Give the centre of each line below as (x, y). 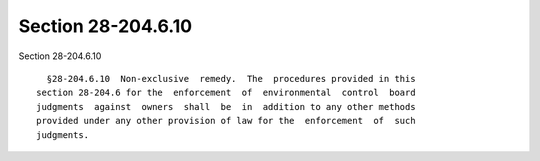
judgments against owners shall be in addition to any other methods (226, 106)
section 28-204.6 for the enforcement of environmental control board (226, 93)
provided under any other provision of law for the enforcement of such (226, 121)
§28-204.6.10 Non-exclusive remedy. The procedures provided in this (231, 78)
